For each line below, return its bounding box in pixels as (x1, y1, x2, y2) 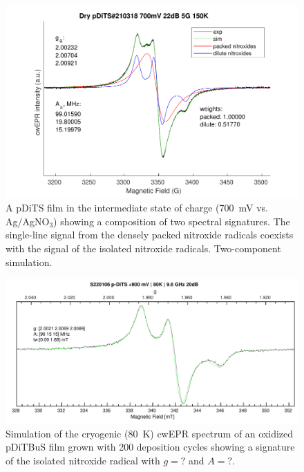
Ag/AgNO (6, 214, 50, 228)
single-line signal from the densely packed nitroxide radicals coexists (6, 227, 294, 242)
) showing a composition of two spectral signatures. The (53, 214, 290, 228)
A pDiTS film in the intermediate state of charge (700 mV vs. (6, 200, 268, 215)
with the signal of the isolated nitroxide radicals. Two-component (6, 240, 281, 255)
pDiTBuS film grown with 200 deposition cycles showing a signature (6, 440, 295, 454)
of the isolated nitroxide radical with (6, 453, 160, 467)
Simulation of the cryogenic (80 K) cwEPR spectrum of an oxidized (6, 426, 294, 440)
